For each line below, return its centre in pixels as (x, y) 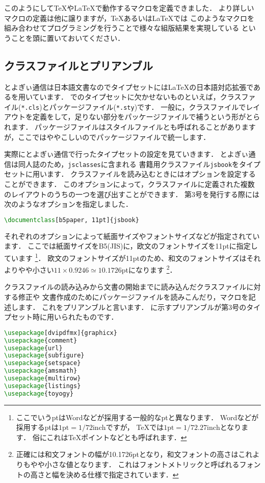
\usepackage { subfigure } (44, 356)
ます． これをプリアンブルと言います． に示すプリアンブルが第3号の (132, 307)
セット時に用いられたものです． (64, 317)
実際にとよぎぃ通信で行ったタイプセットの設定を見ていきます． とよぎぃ (126, 154)
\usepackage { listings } (43, 386)
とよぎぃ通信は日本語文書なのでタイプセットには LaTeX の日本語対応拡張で (129, 87)
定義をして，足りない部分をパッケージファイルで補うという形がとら (146, 117)
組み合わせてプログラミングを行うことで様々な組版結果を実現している (122, 28)
